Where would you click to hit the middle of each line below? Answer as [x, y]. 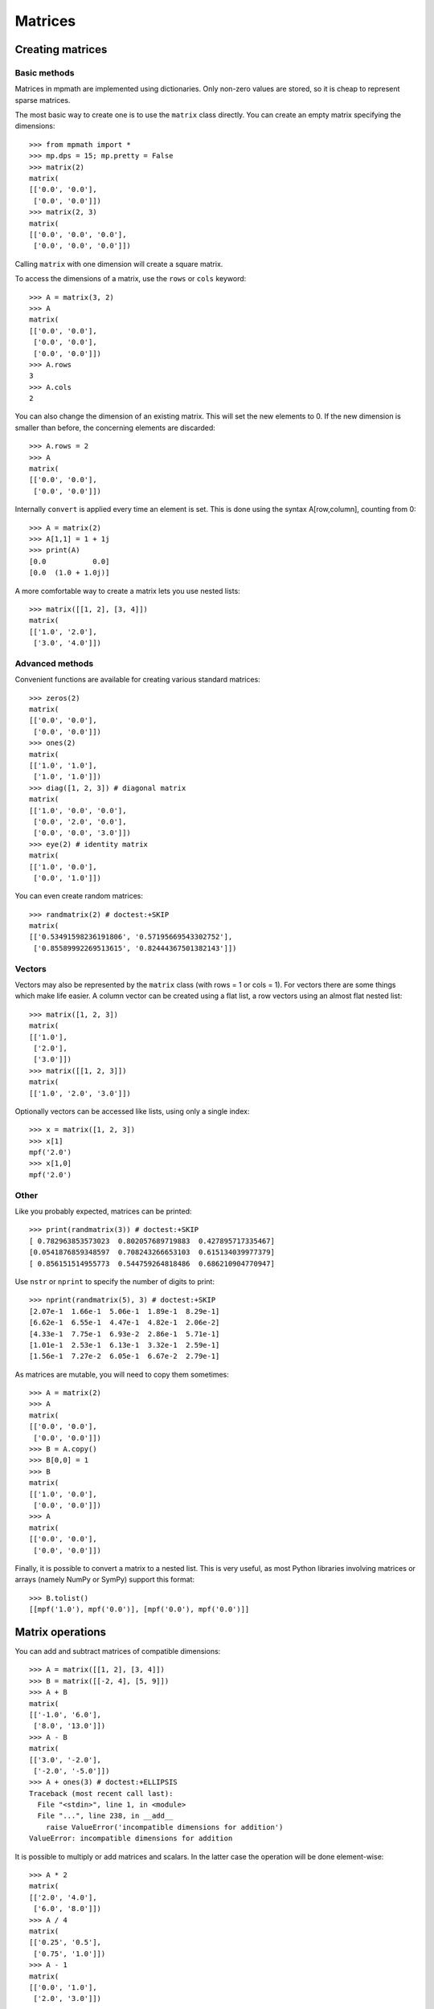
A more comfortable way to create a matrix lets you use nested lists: [127, 591]
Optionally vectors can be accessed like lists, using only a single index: [132, 1111]
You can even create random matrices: [79, 896]
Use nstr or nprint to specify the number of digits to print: [115, 1281]
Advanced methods [54, 663]
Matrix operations [61, 1632]
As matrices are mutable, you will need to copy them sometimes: [122, 1374]
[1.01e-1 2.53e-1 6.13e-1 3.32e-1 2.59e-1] [125, 1345]
